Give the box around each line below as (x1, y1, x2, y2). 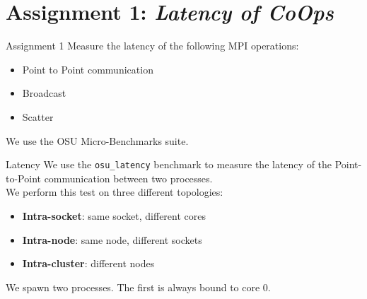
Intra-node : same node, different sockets (22, 232, 202, 247)
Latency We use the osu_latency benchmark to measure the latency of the (6, 157, 332, 172)
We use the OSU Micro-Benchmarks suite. (6, 133, 189, 148)
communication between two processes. (44, 170, 213, 185)
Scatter (22, 109, 54, 124)
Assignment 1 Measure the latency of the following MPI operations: (6, 38, 299, 53)
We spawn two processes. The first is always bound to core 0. (6, 279, 271, 294)
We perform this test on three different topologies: (6, 184, 223, 199)
